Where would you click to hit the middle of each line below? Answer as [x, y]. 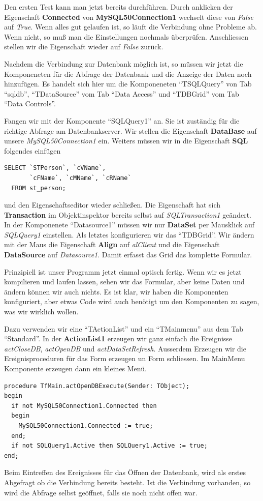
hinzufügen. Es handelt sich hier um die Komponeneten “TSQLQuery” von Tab [128, 84]
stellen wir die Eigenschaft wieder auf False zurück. [84, 47]
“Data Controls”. [30, 104]
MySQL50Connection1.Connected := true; [86, 425]
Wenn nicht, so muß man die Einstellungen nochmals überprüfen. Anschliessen [126, 36]
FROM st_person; [39, 188]
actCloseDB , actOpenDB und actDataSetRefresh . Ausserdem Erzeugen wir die [125, 348]
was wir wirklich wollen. [41, 312]
